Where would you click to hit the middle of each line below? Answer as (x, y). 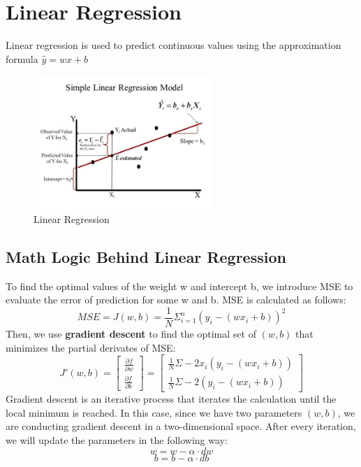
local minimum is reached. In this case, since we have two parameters (154, 412)
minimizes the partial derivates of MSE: (91, 347)
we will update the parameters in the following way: (117, 439)
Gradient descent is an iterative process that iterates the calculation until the (171, 399)
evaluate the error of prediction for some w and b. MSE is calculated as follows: (176, 300)
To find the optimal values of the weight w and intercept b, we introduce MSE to (179, 286)
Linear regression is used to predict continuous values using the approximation (174, 45)
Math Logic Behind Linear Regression (146, 256)
